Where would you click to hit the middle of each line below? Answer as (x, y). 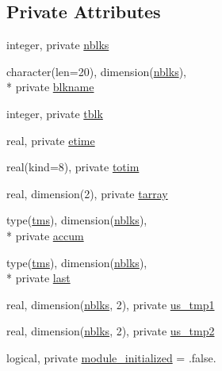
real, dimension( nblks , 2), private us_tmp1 (111, 304)
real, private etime (51, 140)
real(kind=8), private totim (73, 167)
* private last (38, 278)
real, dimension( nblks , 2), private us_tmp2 (111, 331)
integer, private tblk (55, 113)
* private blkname (50, 87)
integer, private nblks (58, 45)
